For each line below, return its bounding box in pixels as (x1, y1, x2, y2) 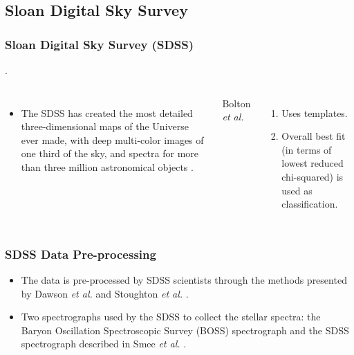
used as (281, 183, 313, 197)
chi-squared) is (281, 169, 344, 183)
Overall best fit (281, 129, 346, 143)
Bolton (222, 95, 251, 110)
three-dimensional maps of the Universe (21, 119, 189, 134)
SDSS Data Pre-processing (5, 245, 156, 262)
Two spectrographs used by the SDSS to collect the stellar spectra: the (21, 309, 321, 324)
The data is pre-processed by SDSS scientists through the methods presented (21, 272, 347, 286)
